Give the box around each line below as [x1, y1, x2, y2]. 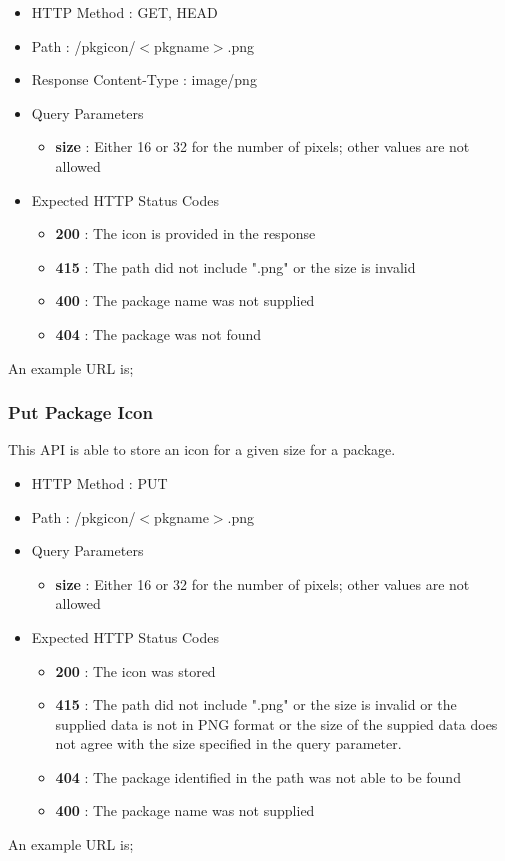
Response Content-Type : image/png [31, 69, 257, 90]
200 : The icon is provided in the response [55, 223, 316, 244]
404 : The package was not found [55, 323, 262, 344]
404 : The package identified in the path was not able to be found [55, 766, 461, 787]
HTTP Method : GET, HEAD [31, 2, 218, 22]
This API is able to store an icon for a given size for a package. [8, 439, 396, 460]
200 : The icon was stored [55, 660, 216, 681]
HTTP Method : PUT [31, 472, 168, 493]
